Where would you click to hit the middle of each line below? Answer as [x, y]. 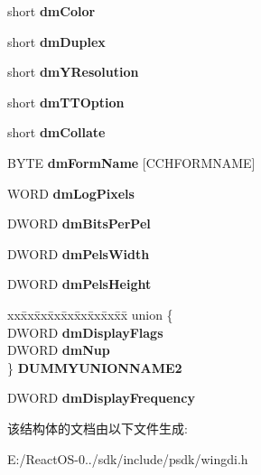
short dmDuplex [56, 41]
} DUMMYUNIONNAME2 [95, 367]
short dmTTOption [66, 102]
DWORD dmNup [59, 350]
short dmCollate [56, 132]
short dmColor [51, 11]
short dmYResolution [73, 72]
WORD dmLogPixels [71, 193]
